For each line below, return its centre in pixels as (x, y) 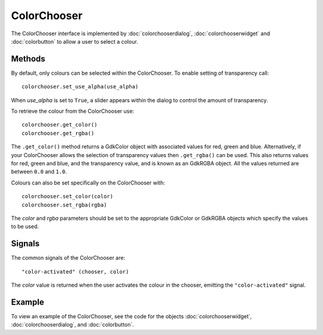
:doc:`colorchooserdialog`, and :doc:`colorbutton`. (73, 325)
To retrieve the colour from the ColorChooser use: (73, 111)
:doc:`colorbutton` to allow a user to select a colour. (75, 41)
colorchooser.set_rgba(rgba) (64, 205)
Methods (28, 59)
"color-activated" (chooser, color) (75, 271)
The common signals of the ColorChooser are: (68, 258)
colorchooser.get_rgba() (58, 133)
